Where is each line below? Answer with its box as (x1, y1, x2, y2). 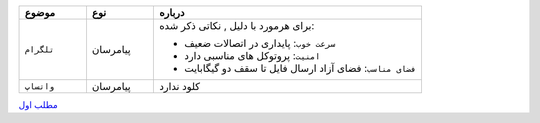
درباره (158, 6, 185, 19)
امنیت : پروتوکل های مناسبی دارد (183, 49, 321, 62)
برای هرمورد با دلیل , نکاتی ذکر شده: (158, 19, 315, 32)
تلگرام (24, 44, 55, 55)
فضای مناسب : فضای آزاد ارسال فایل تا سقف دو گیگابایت (183, 61, 417, 75)
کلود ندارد (158, 80, 200, 93)
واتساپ (24, 81, 55, 92)
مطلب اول (18, 99, 59, 110)
